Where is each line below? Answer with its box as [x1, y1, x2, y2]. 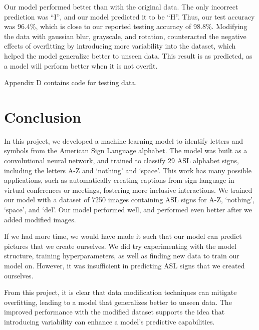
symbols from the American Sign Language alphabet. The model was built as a [4, 145, 247, 156]
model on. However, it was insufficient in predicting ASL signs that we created [4, 260, 245, 270]
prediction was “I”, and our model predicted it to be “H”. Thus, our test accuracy [4, 11, 255, 22]
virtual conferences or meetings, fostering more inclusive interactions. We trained [4, 184, 252, 195]
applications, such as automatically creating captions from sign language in [4, 175, 234, 185]
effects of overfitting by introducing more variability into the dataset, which [4, 41, 236, 51]
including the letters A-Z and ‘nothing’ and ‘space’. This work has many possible [4, 165, 252, 175]
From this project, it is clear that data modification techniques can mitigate [4, 287, 237, 297]
